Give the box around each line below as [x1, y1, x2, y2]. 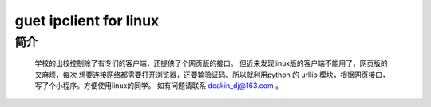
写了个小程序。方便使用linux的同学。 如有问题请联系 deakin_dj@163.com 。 [34, 80, 283, 90]
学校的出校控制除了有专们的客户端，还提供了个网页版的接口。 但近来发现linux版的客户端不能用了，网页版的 [34, 59, 388, 68]
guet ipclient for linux [14, 12, 160, 29]
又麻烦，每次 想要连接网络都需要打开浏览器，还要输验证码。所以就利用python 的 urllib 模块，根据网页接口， [34, 70, 390, 79]
